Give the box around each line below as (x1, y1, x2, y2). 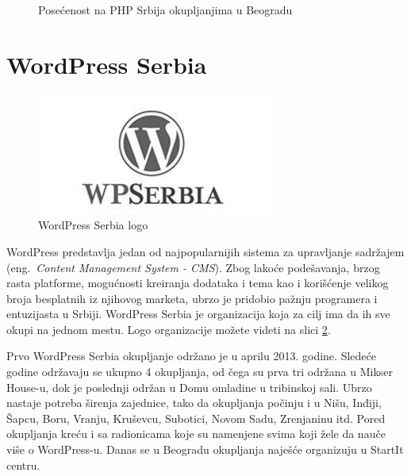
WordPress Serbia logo (38, 217, 148, 233)
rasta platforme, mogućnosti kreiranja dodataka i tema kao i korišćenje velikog (6, 274, 389, 291)
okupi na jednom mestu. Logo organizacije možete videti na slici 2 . (6, 321, 331, 337)
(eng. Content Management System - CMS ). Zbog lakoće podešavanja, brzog (6, 259, 380, 275)
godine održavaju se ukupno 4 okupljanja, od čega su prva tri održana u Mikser (6, 363, 393, 380)
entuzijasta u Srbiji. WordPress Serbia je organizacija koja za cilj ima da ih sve (6, 305, 390, 322)
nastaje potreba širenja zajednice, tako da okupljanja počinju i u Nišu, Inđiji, (6, 394, 382, 411)
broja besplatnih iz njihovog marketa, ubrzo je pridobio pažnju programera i (6, 290, 378, 306)
